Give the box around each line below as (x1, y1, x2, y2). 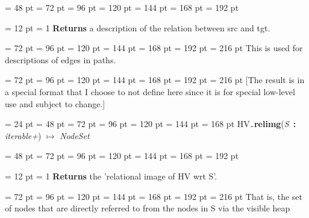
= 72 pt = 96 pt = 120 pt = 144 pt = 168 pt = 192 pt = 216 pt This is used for (5, 42, 303, 54)
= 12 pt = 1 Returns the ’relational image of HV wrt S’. (5, 170, 217, 182)
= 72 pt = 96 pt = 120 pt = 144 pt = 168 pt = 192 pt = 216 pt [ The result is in (5, 73, 305, 86)
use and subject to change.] (5, 97, 105, 110)
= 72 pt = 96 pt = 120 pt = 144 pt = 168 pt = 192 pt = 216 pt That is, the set (5, 190, 303, 202)
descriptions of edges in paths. (5, 53, 116, 66)
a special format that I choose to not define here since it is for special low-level (5, 85, 295, 98)
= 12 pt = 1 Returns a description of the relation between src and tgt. (5, 21, 270, 34)
